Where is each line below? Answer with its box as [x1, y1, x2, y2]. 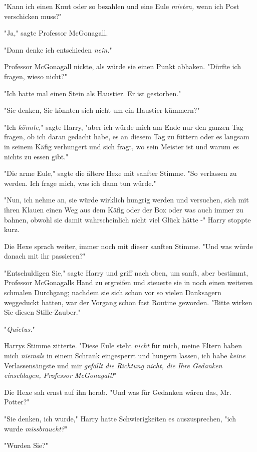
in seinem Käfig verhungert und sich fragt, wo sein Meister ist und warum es [4, 141, 239, 151]
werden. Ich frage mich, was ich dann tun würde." [4, 177, 156, 188]
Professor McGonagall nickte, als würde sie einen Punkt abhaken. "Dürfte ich [4, 61, 241, 72]
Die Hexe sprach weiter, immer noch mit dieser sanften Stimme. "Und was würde [4, 241, 253, 251]
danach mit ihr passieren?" [4, 251, 86, 261]
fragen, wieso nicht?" [4, 71, 67, 81]
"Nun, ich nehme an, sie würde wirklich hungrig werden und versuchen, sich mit [4, 194, 249, 205]
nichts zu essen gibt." [4, 151, 69, 161]
